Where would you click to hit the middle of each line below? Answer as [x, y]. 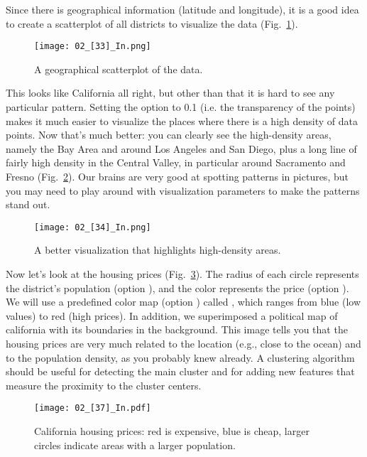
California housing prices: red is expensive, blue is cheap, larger [172, 431]
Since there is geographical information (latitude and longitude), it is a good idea [182, 9]
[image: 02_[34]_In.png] [93, 227]
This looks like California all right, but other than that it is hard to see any [170, 93]
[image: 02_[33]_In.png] [93, 47]
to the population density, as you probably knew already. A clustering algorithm [180, 357]
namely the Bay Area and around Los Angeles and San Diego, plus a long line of [181, 148]
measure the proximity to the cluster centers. [104, 385]
